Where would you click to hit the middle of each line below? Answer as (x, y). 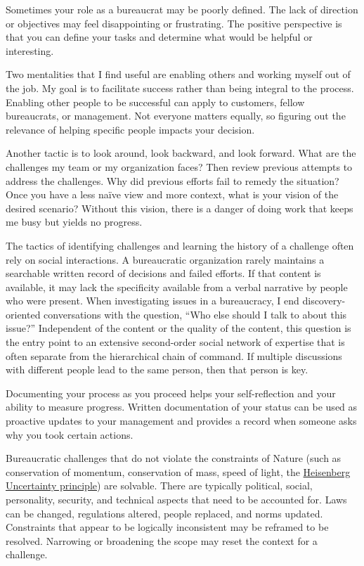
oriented (23, 314)
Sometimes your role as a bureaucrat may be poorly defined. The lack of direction (182, 9)
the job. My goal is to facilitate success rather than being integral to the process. (180, 88)
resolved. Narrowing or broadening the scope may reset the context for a (162, 540)
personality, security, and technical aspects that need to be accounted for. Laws (176, 499)
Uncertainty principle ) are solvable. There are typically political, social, (159, 485)
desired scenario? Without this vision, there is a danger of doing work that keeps (180, 208)
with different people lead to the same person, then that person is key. (157, 369)
